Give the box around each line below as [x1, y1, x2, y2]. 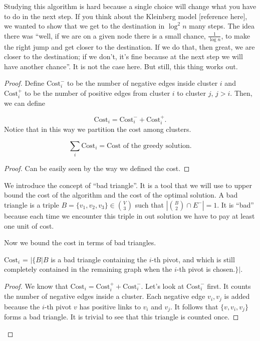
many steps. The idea [189, 21, 255, 31]
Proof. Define [4, 78, 45, 88]
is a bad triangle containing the [51, 254, 147, 264]
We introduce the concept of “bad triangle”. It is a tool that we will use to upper [4, 180, 252, 190]
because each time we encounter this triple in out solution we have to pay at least [4, 210, 255, 221]
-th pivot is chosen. [176, 264, 235, 274]
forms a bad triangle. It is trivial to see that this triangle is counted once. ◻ [4, 311, 239, 322]
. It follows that [170, 301, 218, 311]
